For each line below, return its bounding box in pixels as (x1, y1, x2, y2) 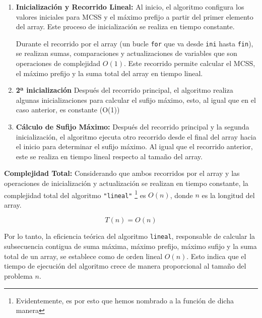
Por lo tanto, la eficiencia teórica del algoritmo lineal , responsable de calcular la (4, 231, 255, 241)
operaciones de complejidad (16, 58, 101, 69)
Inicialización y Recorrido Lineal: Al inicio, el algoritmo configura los (16, 2, 244, 12)
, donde (170, 189, 193, 200)
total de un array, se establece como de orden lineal (4, 250, 163, 261)
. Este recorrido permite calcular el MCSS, (123, 58, 255, 69)
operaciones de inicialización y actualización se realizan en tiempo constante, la (4, 177, 248, 188)
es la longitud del (202, 189, 255, 200)
